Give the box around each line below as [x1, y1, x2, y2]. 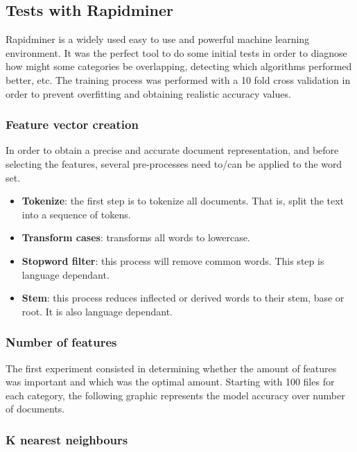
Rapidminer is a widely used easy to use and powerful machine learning [6, 32, 310, 46]
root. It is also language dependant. [21, 304, 173, 318]
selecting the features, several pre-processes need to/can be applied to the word [6, 156, 342, 171]
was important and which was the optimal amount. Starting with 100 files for [6, 374, 335, 389]
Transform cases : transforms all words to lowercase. [21, 230, 250, 245]
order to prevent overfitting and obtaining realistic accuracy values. [6, 86, 291, 101]
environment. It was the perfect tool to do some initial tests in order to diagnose [6, 45, 347, 60]
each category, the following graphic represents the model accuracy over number [6, 388, 345, 402]
